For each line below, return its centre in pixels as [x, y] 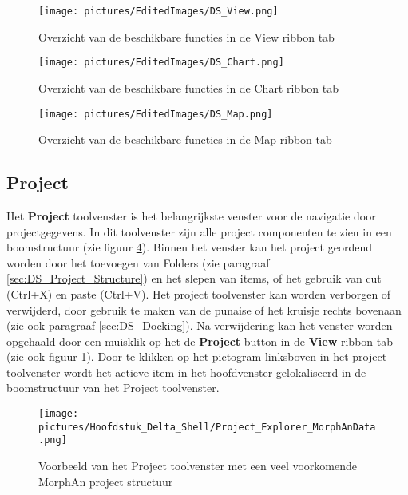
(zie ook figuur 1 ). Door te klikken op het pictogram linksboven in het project [197, 356]
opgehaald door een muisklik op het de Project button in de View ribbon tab [200, 341]
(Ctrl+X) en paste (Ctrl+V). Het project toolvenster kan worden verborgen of [199, 293]
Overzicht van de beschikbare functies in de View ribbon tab [186, 36]
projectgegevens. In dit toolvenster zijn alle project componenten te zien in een [199, 231]
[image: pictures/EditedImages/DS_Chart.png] [161, 63]
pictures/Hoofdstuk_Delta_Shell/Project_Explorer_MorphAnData [207, 427]
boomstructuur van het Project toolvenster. [113, 388]
